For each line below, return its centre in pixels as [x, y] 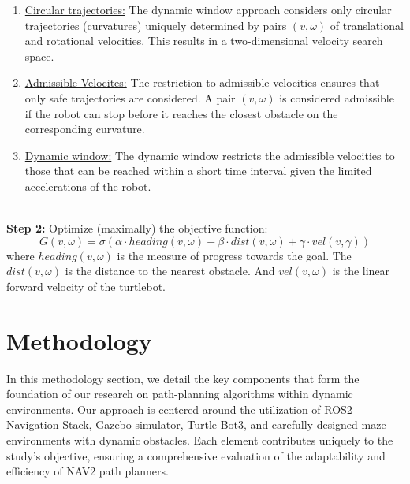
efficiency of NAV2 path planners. [88, 471]
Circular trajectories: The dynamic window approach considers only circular [208, 9]
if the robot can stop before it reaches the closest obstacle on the [181, 113]
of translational [367, 25]
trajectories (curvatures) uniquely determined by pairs [156, 25]
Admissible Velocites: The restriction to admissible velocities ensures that [202, 82]
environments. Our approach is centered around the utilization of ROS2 [179, 409]
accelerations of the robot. [88, 186]
